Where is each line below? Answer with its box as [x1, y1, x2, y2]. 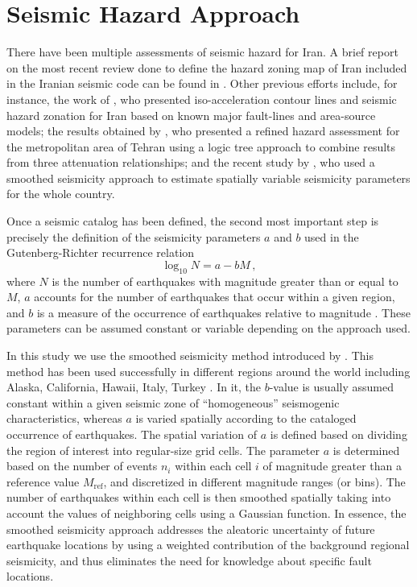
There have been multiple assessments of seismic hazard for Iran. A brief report [6, 43, 398, 60]
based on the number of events [6, 457, 158, 474]
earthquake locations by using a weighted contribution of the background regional [6, 536, 410, 553]
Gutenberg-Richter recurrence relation [6, 244, 195, 261]
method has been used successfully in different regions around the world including [6, 362, 411, 379]
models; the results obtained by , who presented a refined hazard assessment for [6, 122, 400, 139]
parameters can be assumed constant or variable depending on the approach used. [6, 320, 411, 337]
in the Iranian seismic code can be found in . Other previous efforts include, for [6, 75, 398, 92]
